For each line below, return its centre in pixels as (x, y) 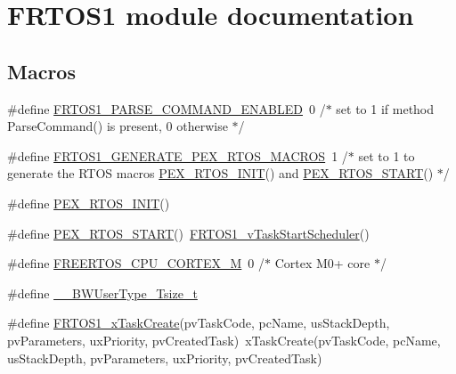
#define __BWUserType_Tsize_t (102, 293)
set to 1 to (387, 155)
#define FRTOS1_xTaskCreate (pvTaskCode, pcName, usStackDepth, (199, 323)
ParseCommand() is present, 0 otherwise (118, 126)
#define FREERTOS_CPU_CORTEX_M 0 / (136, 263)
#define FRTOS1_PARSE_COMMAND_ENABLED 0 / (167, 108)
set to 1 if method (385, 108)
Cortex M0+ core (322, 263)
